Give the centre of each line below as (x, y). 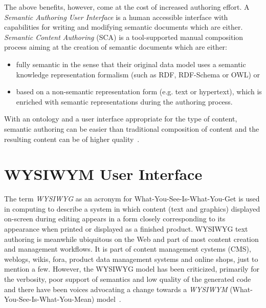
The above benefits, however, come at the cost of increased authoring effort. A (127, 7)
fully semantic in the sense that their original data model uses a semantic (131, 64)
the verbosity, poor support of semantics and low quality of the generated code (128, 279)
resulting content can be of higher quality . (72, 139)
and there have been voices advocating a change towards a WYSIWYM (116, 289)
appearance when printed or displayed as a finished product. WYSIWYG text (126, 229)
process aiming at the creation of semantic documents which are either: (116, 47)
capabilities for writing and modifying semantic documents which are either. (124, 27)
